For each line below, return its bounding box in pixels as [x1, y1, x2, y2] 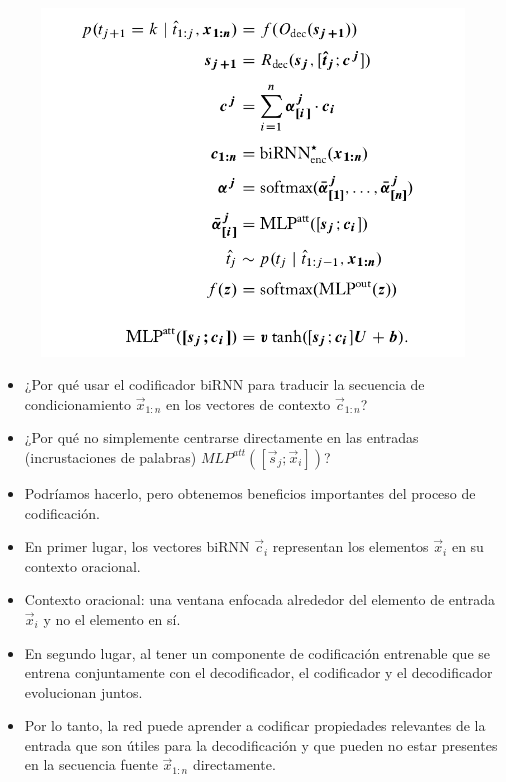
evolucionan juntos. [24, 681, 143, 702]
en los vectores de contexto [166, 393, 331, 414]
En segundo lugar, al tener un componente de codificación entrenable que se [24, 642, 490, 663]
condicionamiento [24, 393, 131, 414]
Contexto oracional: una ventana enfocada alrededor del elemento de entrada [24, 589, 496, 610]
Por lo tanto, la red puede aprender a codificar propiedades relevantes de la [24, 715, 486, 736]
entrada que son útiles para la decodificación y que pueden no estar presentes [24, 734, 498, 755]
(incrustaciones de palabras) [24, 446, 197, 467]
